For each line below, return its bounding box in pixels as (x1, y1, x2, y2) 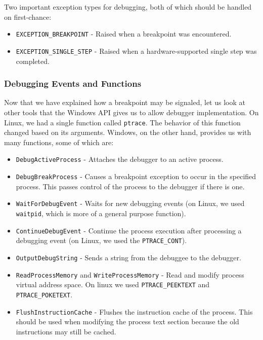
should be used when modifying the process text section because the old (16, 316, 239, 327)
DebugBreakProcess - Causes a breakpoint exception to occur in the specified (16, 171, 256, 181)
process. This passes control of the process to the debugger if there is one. (16, 181, 245, 191)
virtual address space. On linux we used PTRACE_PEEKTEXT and (16, 279, 210, 290)
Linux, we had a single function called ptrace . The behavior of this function (4, 117, 241, 127)
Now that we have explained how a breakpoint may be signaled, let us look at (4, 97, 245, 108)
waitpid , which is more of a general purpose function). (16, 208, 186, 218)
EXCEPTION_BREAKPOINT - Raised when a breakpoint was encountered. (16, 28, 232, 39)
